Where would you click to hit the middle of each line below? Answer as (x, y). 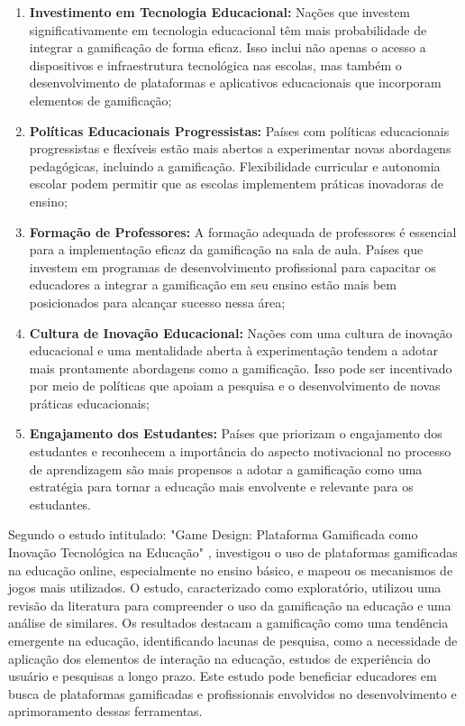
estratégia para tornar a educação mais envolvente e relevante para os (221, 487)
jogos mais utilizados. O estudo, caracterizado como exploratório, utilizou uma (225, 588)
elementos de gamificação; (100, 100)
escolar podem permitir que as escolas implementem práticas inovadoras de (236, 184)
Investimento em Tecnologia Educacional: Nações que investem (220, 12)
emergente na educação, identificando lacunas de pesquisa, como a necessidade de (233, 640)
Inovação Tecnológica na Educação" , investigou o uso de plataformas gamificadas (233, 552)
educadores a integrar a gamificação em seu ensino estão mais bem (213, 285)
